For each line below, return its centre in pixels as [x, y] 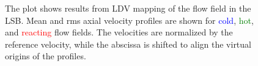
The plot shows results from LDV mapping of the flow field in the [128, 8]
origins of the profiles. [46, 56]
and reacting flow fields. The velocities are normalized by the [119, 32]
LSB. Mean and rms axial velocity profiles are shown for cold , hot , [129, 20]
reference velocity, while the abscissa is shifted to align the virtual [128, 44]
